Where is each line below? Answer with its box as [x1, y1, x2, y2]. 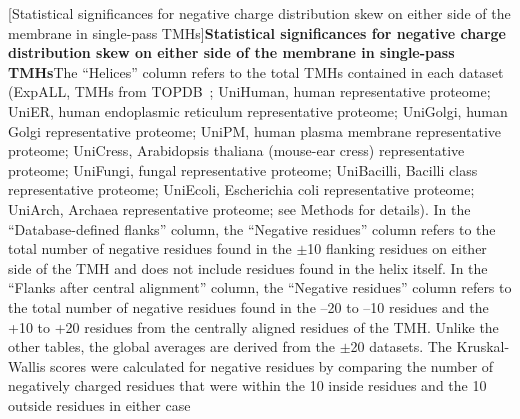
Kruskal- [456, 336, 510, 357]
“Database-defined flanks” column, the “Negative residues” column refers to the [8, 218, 496, 239]
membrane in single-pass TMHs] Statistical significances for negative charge [8, 22, 506, 43]
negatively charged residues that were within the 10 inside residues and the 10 [8, 375, 487, 396]
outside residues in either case [8, 394, 191, 415]
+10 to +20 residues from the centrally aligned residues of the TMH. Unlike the [8, 316, 499, 337]
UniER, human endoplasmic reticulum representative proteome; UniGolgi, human [8, 100, 508, 121]
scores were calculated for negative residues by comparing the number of [50, 355, 494, 376]
